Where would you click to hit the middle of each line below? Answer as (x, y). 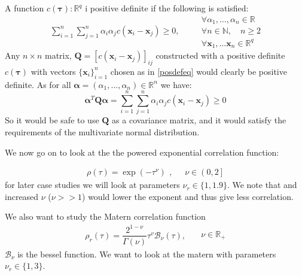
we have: (176, 84)
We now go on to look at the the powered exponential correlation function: (142, 152)
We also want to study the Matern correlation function (105, 216)
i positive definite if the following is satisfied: (167, 8)
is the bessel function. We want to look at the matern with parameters (147, 254)
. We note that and (262, 185)
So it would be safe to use (52, 120)
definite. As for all (38, 84)
